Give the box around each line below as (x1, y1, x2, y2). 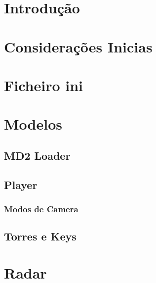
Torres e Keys (4, 229, 77, 244)
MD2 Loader (4, 147, 71, 163)
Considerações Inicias (4, 36, 153, 56)
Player (4, 177, 38, 192)
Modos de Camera (4, 202, 78, 215)
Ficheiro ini (4, 75, 83, 95)
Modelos (4, 114, 62, 134)
